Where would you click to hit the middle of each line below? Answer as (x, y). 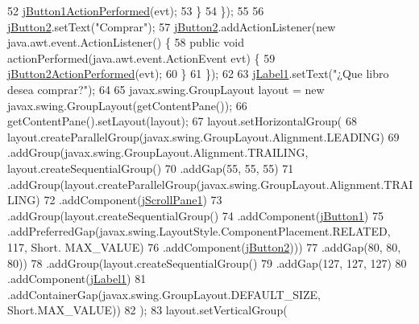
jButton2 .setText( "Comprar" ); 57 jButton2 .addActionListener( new (172, 26)
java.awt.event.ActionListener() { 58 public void (126, 42)
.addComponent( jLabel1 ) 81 (77, 279)
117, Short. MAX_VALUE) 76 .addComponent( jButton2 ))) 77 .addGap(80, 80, (204, 246)
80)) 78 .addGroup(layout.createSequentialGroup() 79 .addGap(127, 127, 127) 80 (207, 262)
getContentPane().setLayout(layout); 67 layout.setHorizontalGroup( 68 (182, 121)
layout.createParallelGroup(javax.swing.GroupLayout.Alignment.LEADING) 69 (203, 136)
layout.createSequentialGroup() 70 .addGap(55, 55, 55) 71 (151, 168)
